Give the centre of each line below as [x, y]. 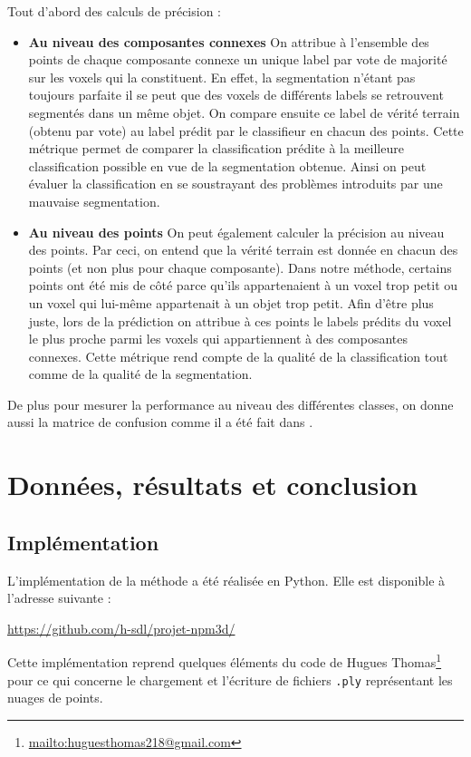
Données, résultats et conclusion [213, 485]
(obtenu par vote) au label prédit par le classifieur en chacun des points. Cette [246, 130]
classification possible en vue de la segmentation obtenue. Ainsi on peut [227, 165]
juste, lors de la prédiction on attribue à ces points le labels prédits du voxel [240, 320]
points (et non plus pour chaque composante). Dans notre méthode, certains [240, 267]
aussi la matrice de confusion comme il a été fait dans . [160, 422]
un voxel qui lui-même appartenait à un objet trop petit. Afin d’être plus [231, 302]
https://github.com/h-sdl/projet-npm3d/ [121, 628]
